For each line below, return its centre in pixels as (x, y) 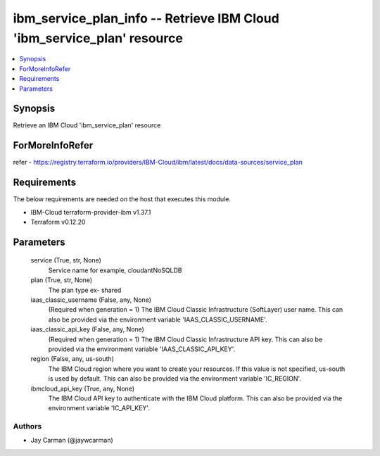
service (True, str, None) (66, 260)
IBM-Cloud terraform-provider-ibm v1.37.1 (91, 212)
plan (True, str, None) (62, 280)
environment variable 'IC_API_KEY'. (99, 408)
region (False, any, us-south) (72, 359)
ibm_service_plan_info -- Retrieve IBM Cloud (146, 18)
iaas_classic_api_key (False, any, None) (87, 329)
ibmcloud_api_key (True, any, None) (83, 388)
